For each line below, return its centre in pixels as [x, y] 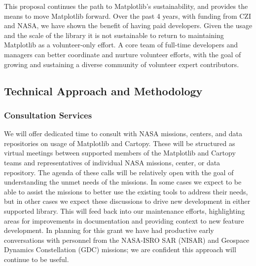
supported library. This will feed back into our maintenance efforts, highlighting [125, 210]
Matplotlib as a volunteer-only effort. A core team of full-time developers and [121, 45]
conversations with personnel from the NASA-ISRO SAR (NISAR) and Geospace [127, 240]
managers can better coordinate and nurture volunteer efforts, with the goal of [123, 54]
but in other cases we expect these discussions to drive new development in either [127, 201]
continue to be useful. [37, 259]
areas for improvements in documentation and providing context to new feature [124, 220]
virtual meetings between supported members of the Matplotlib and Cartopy [120, 153]
